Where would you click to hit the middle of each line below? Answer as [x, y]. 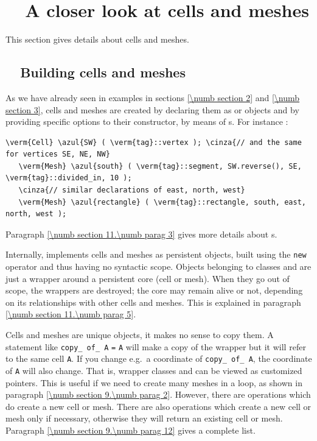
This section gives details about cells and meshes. [97, 39]
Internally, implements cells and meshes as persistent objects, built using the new [156, 254]
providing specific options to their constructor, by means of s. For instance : [147, 122]
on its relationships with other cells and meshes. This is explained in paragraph [153, 302]
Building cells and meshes [103, 72]
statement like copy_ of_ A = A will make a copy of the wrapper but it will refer [156, 346]
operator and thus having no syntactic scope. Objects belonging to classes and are [158, 266]
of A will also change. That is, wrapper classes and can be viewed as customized [154, 370]
